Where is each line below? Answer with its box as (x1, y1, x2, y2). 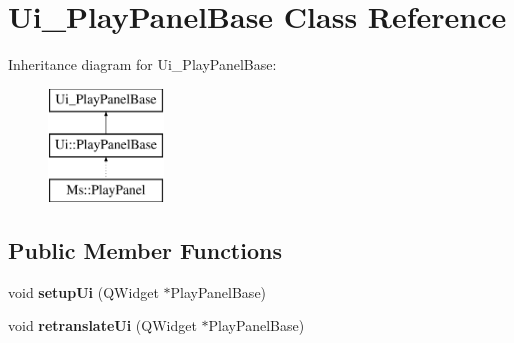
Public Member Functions (8, 235, 282, 266)
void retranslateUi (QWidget (8, 315, 197, 336)
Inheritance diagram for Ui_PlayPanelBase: (8, 54, 277, 75)
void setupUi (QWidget (8, 281, 159, 302)
